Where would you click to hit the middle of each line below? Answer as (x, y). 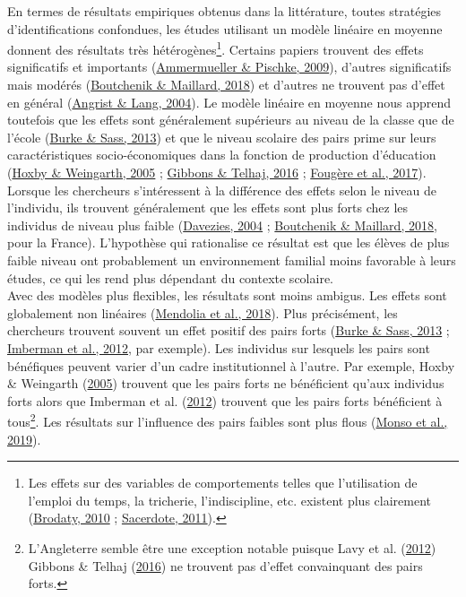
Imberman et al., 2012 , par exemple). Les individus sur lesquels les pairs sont (219, 347)
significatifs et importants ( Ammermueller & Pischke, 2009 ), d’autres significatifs (229, 67)
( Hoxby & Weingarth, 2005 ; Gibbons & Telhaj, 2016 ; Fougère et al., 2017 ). (217, 172)
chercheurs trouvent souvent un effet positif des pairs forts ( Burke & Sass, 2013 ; (229, 330)
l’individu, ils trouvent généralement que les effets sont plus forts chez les (208, 208)
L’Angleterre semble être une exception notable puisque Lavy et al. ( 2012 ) (232, 547)
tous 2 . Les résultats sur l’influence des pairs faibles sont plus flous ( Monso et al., (228, 420)
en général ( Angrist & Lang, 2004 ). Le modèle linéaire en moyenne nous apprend (229, 102)
